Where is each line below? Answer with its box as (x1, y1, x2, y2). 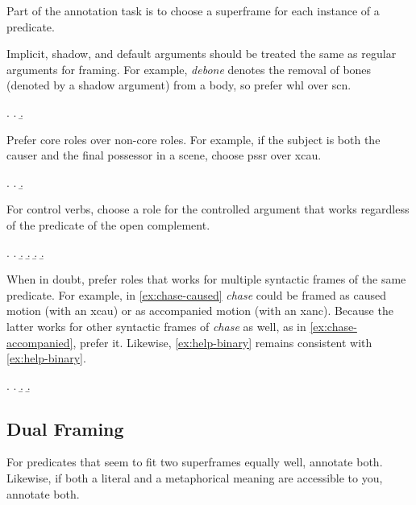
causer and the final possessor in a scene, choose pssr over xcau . (6, 147, 322, 164)
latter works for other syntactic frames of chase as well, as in (6, 317, 306, 334)
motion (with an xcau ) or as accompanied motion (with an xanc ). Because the (6, 302, 393, 319)
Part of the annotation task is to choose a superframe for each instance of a (6, 2, 380, 19)
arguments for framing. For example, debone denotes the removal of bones (6, 60, 372, 77)
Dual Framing (6, 416, 124, 441)
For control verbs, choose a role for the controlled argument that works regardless (6, 201, 410, 217)
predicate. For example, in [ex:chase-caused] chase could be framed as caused (6, 286, 387, 303)
